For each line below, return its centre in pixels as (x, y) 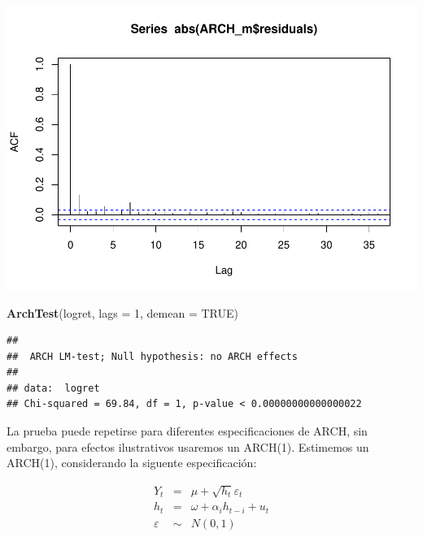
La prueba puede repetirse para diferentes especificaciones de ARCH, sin (187, 431)
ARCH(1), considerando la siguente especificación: (132, 463)
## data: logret (53, 388)
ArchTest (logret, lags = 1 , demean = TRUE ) (122, 312)
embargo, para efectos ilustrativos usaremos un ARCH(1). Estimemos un (188, 446)
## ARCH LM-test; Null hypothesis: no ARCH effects (152, 356)
